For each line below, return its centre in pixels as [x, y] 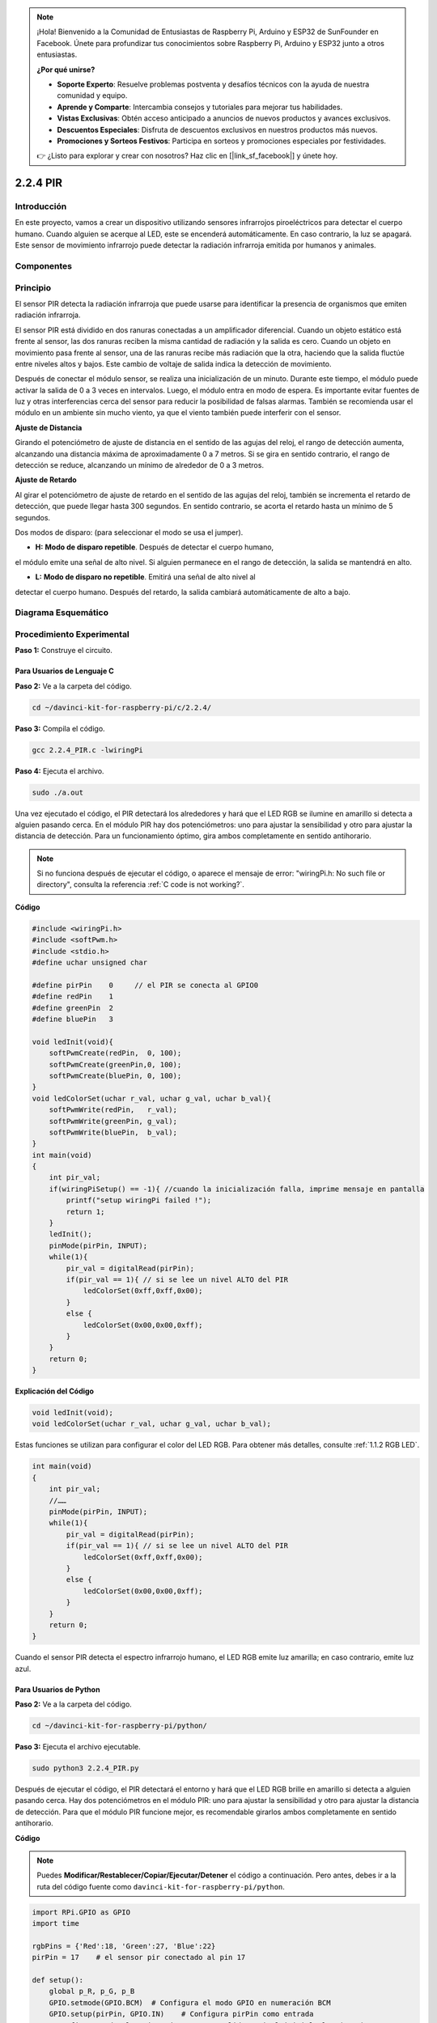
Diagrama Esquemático [62, 613]
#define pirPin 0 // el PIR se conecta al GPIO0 [145, 985]
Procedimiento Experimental [72, 634]
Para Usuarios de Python [57, 1689]
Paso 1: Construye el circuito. [64, 651]
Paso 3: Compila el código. [60, 728]
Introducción [41, 206]
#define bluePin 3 [72, 1019]
